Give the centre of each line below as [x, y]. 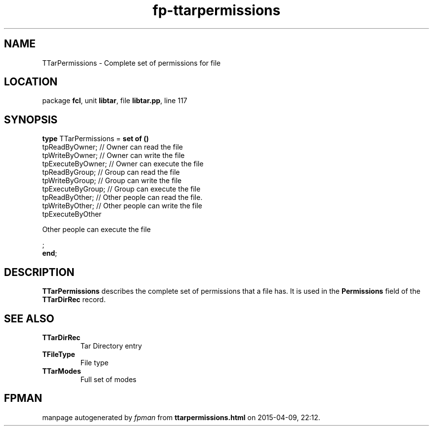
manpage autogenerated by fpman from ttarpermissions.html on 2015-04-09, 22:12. [181, 417]
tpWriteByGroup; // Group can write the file [112, 181]
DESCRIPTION [39, 272]
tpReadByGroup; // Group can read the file [111, 172]
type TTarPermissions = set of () [95, 139]
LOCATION [31, 82]
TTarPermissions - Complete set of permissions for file [131, 63]
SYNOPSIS [31, 119]
